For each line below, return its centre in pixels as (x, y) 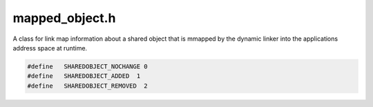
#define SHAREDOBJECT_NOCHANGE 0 (87, 66)
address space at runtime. (50, 48)
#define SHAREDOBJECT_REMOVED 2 (87, 86)
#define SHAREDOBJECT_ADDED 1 (84, 76)
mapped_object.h (64, 18)
